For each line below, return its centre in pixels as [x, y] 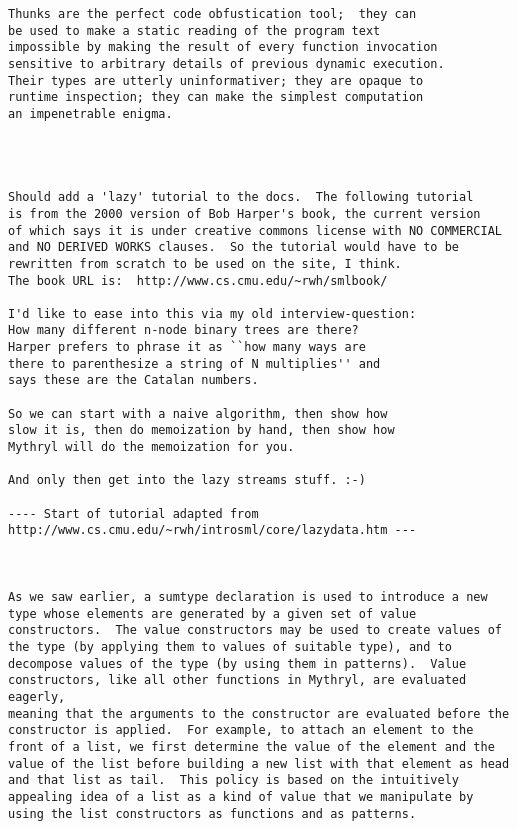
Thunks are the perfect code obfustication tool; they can [212, 14]
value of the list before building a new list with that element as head [259, 763]
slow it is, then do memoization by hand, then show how [201, 430]
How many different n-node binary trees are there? [183, 330]
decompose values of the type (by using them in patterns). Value [237, 663]
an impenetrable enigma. [90, 113]
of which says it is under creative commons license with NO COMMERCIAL [255, 230]
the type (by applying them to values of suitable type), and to [230, 646]
